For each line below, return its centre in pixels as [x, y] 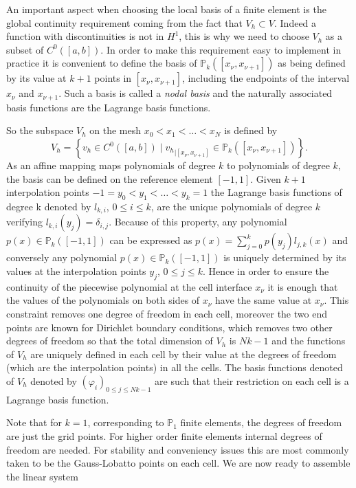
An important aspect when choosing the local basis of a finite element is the [166, 9]
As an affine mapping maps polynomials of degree [111, 165]
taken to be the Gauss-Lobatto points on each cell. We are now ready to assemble [178, 463]
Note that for [34, 422]
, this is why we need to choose [244, 36]
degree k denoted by [49, 206]
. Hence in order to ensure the [266, 271]
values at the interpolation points [76, 271]
